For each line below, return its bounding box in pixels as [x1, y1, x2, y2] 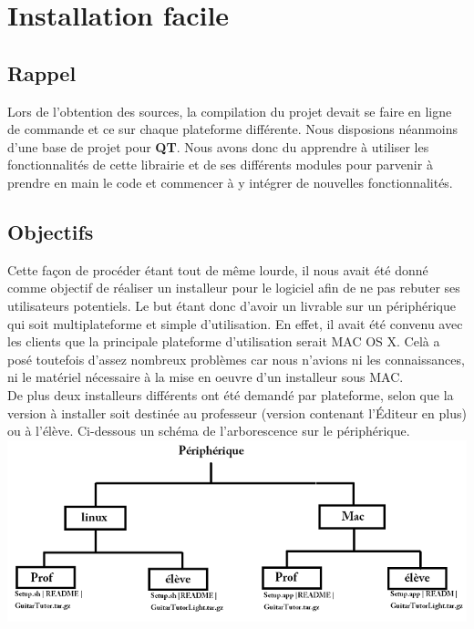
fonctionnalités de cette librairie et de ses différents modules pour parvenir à [7, 155, 433, 174]
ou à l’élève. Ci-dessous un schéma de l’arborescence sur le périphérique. [7, 421, 410, 440]
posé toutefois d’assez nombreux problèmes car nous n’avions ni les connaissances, [7, 349, 465, 368]
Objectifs [7, 217, 94, 245]
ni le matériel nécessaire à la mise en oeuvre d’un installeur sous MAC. [7, 367, 404, 387]
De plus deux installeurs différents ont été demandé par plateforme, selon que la [7, 385, 454, 404]
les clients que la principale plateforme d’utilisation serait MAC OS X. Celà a [7, 332, 440, 351]
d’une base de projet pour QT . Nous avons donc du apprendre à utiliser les [7, 137, 429, 156]
